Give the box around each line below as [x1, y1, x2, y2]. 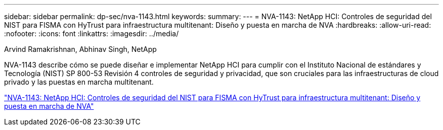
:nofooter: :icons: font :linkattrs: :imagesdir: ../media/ [4, 29, 179, 38]
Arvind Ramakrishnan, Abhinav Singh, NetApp [4, 45, 157, 53]
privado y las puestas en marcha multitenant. [4, 78, 154, 86]
